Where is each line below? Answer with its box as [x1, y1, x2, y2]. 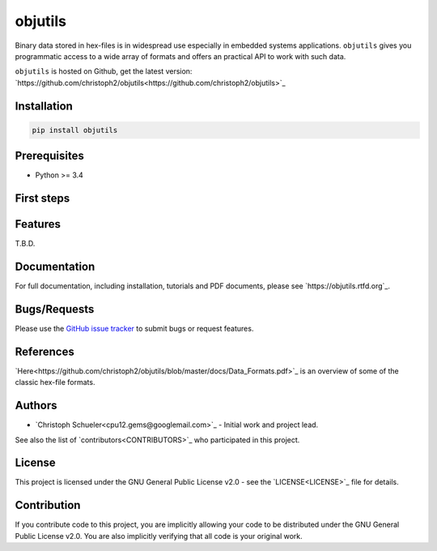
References [15, 344, 74, 358]
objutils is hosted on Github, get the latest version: [15, 66, 193, 76]
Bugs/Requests [15, 302, 95, 316]
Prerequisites [15, 149, 84, 163]
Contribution [15, 498, 81, 512]
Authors [15, 399, 57, 412]
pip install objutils [32, 126, 118, 135]
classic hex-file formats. [15, 378, 95, 387]
